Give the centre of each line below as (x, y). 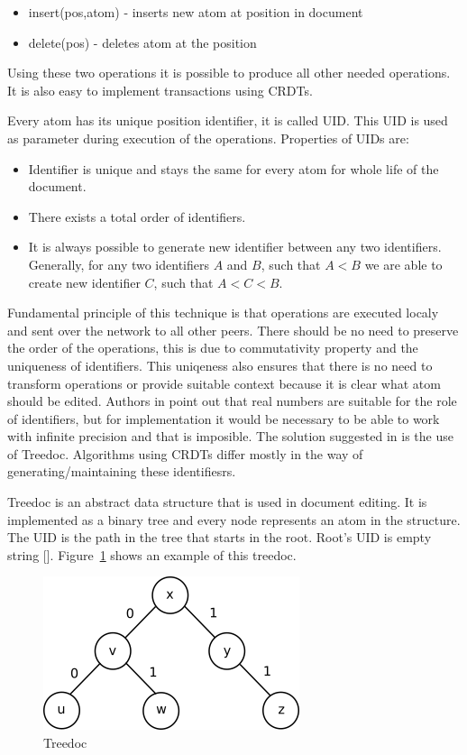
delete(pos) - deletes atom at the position (142, 42)
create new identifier (84, 282)
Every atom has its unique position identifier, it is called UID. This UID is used (228, 120)
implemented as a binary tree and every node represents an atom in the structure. (234, 519)
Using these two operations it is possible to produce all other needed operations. (229, 73)
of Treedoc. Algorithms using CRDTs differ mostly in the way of (185, 453)
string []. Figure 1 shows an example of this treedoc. (152, 554)
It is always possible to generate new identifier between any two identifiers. (235, 247)
